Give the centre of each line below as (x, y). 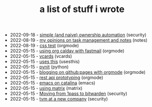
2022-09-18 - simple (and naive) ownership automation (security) (78, 35)
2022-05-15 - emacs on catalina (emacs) (53, 83)
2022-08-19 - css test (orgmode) (44, 46)
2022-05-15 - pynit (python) (39, 67)
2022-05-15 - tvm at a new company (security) (59, 99)
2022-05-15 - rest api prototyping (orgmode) (57, 78)
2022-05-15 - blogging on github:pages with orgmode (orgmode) (78, 72)
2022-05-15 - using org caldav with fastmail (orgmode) (67, 51)
